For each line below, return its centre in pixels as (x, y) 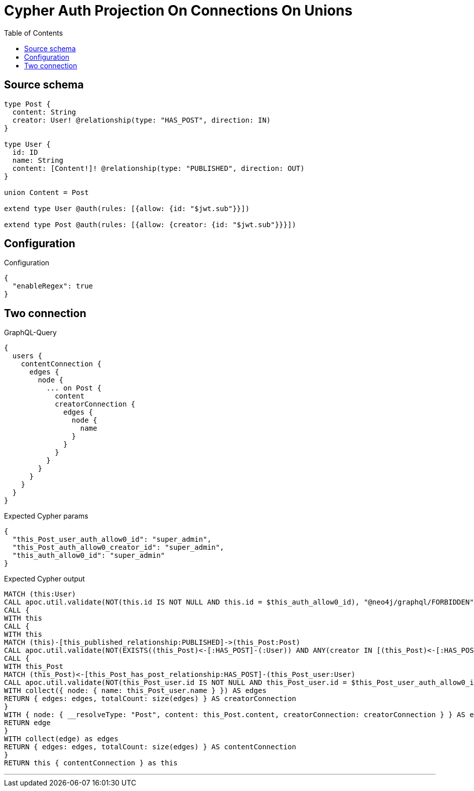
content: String (44, 112)
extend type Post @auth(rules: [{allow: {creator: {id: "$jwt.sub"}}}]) (150, 224)
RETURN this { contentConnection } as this (91, 763)
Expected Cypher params (46, 516)
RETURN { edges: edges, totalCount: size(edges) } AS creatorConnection (150, 699)
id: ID (25, 152)
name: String (38, 160)
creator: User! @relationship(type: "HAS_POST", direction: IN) (142, 120)
